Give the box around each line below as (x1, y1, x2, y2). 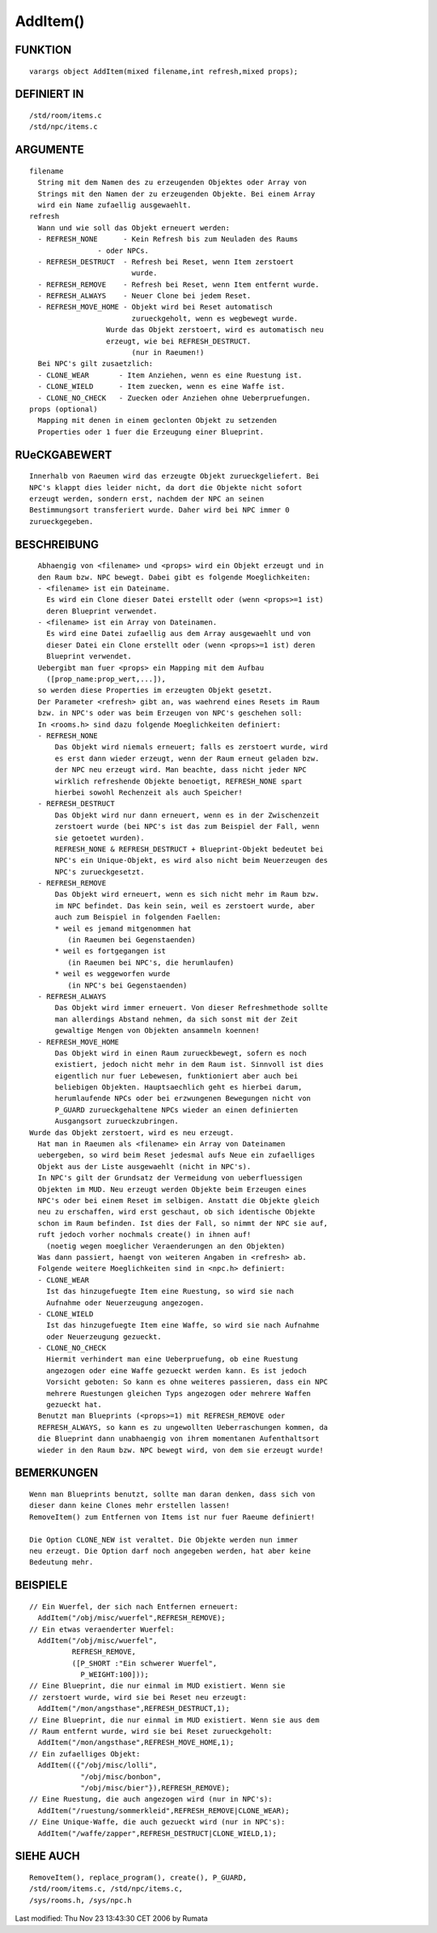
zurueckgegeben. (29, 517, 94, 526)
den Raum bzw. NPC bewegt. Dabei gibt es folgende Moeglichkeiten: (37, 572, 312, 582)
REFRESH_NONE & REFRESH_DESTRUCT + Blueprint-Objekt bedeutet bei (54, 844, 324, 854)
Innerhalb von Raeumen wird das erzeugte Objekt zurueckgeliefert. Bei (29, 472, 320, 481)
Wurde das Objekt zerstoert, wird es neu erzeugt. (29, 1128, 235, 1137)
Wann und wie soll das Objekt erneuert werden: (37, 223, 231, 233)
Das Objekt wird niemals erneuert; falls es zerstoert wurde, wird (54, 742, 329, 752)
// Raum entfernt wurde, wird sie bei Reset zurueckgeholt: (29, 1726, 273, 1736)
